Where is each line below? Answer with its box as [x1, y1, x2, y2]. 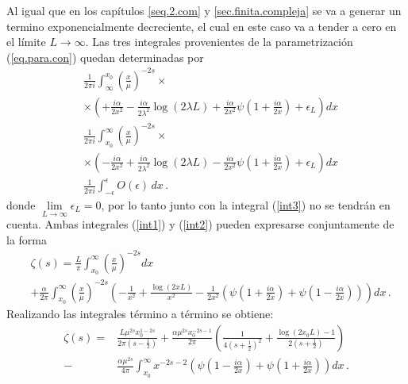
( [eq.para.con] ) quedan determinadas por [6, 48, 204, 65]
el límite [6, 33, 46, 50]
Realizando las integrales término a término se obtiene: [6, 305, 274, 321]
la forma [6, 231, 47, 248]
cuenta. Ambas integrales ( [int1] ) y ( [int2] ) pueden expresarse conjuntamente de [6, 216, 395, 232]
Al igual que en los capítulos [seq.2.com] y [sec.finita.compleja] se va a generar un [6, 2, 402, 18]
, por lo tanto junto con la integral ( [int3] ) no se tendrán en [101, 197, 391, 213]
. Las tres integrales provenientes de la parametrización [85, 33, 353, 50]
